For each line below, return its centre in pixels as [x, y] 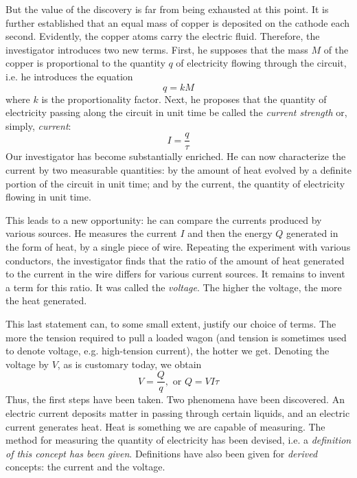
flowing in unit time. [48, 197]
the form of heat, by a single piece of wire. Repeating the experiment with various [178, 246]
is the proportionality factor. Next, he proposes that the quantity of [184, 99]
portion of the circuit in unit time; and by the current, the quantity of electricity [175, 183]
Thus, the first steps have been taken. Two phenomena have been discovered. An [175, 399]
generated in [312, 233]
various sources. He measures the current [91, 233]
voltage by [27, 364]
